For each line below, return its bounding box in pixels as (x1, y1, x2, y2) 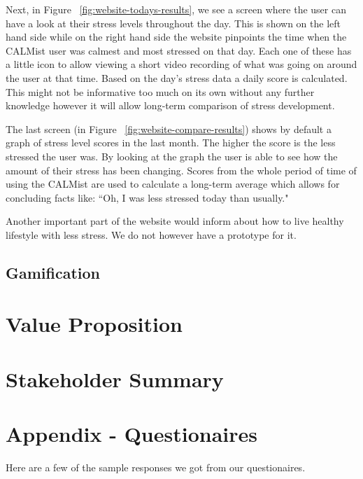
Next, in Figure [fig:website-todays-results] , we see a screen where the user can (6, 2, 346, 16)
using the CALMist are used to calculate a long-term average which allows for (6, 176, 340, 191)
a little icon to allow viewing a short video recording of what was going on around (6, 57, 357, 71)
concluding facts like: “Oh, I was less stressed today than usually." (6, 190, 289, 204)
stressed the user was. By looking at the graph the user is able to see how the (6, 148, 338, 163)
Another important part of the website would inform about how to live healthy (6, 214, 344, 228)
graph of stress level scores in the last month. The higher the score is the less (6, 135, 336, 150)
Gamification (6, 261, 101, 283)
